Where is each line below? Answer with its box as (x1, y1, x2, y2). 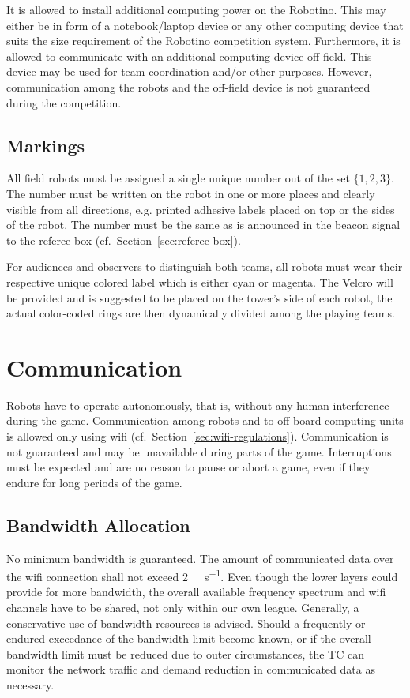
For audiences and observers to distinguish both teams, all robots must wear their (6, 258, 403, 275)
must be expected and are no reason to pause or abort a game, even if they (6, 459, 371, 475)
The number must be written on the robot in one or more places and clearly (6, 185, 375, 201)
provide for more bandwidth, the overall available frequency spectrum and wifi (6, 584, 386, 600)
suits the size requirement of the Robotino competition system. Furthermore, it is (6, 32, 401, 49)
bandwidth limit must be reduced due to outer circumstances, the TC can (6, 645, 364, 662)
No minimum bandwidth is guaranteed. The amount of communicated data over (6, 550, 394, 566)
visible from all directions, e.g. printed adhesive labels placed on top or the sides (6, 201, 395, 217)
